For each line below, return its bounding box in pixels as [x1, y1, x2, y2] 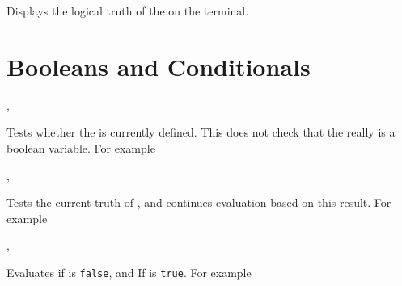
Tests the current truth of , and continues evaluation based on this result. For [6, 194, 391, 211]
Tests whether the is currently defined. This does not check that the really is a [6, 124, 396, 141]
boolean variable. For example [6, 139, 155, 156]
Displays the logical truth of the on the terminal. [6, 2, 249, 19]
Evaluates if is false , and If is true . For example [6, 263, 252, 280]
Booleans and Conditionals [6, 49, 311, 82]
